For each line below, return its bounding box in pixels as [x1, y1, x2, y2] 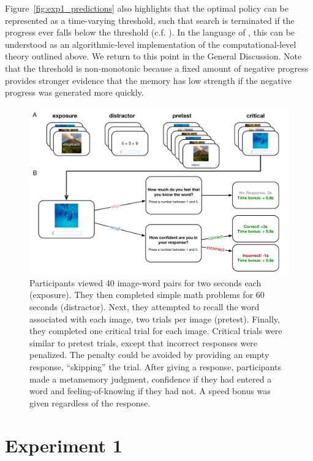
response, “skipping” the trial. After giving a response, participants [29, 360, 281, 373]
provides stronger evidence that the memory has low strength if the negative [5, 74, 292, 86]
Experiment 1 [5, 432, 123, 457]
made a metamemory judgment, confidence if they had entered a [29, 372, 272, 385]
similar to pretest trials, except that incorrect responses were [29, 336, 258, 349]
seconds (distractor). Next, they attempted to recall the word [29, 300, 260, 313]
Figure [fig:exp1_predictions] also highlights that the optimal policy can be [5, 2, 288, 14]
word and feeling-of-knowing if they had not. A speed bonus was [29, 384, 271, 397]
